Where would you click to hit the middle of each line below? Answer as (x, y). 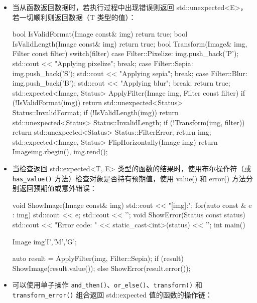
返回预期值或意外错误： (58, 188)
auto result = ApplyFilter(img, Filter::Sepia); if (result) (98, 258)
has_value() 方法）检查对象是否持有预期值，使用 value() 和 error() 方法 (129, 178)
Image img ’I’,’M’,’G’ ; (44, 241)
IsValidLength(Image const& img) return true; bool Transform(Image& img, (130, 43)
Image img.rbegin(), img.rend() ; (60, 151)
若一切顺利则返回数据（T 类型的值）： (74, 17)
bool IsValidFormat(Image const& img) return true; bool (100, 34)
